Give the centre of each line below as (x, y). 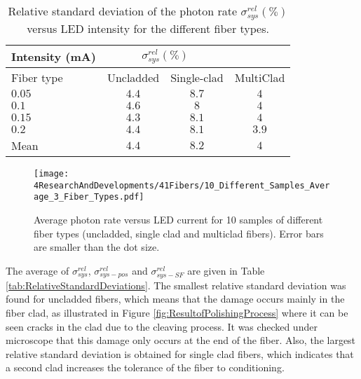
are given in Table (226, 270)
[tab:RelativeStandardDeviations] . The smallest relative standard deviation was (176, 285)
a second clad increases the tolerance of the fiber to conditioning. (145, 367)
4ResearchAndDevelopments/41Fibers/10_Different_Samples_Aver (182, 185)
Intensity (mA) (54, 56)
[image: (52, 173)
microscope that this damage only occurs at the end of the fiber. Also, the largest (181, 340)
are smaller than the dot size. (97, 247)
